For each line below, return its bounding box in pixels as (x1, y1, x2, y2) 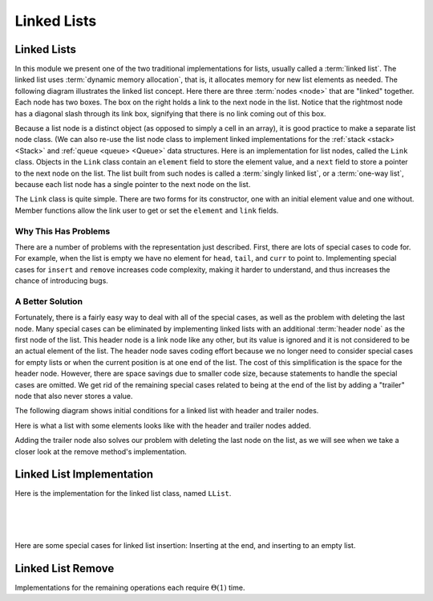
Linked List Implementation (14, 468, 154, 481)
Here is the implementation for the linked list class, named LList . (14, 489, 232, 498)
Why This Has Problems (14, 225, 111, 237)
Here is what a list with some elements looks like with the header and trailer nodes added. (14, 420, 312, 430)
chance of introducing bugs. (14, 276, 108, 286)
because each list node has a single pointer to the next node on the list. (14, 179, 251, 189)
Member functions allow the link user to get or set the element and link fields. (14, 205, 279, 215)
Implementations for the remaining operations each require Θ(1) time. (14, 583, 245, 592)
